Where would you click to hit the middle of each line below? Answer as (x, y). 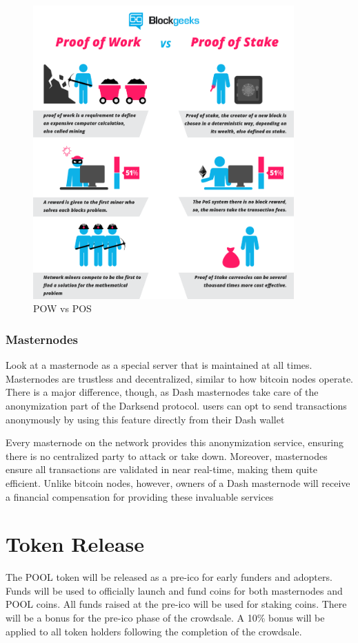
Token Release (75, 544)
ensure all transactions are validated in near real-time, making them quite (161, 469)
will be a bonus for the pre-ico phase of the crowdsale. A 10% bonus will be (165, 618)
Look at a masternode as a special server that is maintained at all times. (159, 365)
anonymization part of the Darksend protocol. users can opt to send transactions (176, 405)
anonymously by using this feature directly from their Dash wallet (145, 419)
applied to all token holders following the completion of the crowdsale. (154, 631)
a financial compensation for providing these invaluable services (140, 496)
